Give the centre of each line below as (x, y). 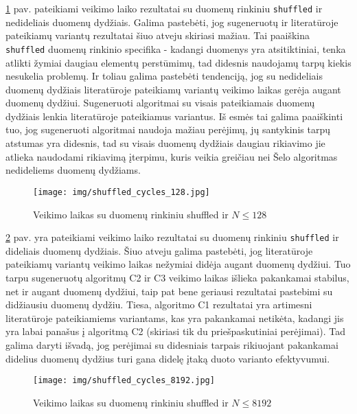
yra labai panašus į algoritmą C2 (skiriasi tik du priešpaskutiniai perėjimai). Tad (175, 331)
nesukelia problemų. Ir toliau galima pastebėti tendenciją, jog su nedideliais (164, 76)
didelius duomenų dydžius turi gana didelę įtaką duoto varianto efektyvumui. (168, 358)
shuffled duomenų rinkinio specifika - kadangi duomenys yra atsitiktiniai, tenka (176, 48)
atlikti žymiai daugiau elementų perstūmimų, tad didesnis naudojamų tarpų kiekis (178, 62)
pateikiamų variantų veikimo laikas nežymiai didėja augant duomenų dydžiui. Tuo (178, 264)
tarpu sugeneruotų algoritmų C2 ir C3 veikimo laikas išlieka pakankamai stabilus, (177, 277)
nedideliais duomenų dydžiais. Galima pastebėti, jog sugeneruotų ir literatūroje (172, 22)
